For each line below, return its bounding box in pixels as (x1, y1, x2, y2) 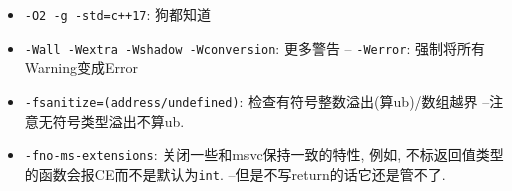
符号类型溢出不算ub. (52, 110, 185, 131)
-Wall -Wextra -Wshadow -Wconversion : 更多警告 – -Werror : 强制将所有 (24, 37, 485, 58)
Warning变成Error (24, 57, 138, 78)
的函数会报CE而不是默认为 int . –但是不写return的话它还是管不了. (24, 163, 446, 184)
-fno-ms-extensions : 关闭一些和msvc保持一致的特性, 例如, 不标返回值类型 (24, 144, 504, 165)
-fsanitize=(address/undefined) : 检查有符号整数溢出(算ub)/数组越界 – (24, 90, 490, 111)
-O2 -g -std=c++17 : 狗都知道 (24, 4, 212, 24)
